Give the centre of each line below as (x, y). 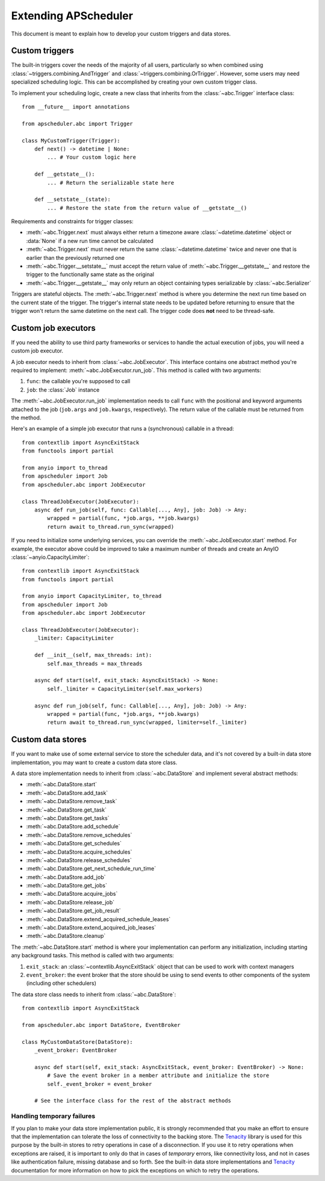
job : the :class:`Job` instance (63, 390)
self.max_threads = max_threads (95, 664)
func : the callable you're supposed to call (78, 381)
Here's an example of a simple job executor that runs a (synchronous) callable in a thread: (122, 429)
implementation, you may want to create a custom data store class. (94, 762)
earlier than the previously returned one (76, 257)
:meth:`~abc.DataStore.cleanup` (66, 936)
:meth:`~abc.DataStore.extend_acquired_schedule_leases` (98, 919)
